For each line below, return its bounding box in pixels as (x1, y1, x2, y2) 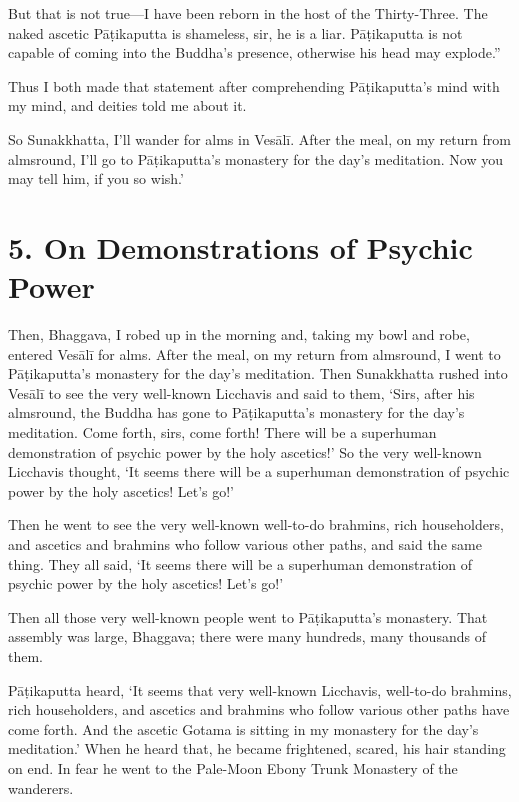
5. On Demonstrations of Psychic (8, 226, 473, 267)
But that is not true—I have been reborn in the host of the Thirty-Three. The (8, 3, 488, 23)
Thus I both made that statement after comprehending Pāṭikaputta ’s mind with (8, 75, 500, 96)
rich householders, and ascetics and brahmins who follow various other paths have (8, 699, 510, 720)
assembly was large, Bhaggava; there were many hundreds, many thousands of (8, 626, 486, 647)
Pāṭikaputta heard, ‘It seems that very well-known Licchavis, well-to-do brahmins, (8, 679, 512, 700)
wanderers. (8, 777, 74, 798)
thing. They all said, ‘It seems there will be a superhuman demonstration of (8, 553, 473, 574)
